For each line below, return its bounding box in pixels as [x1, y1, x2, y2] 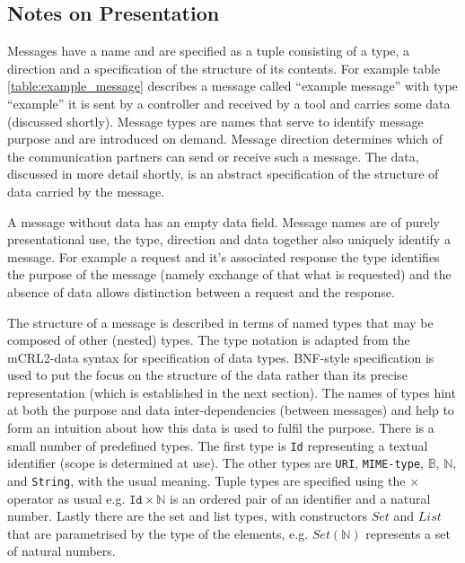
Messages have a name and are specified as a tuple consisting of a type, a [7, 41, 410, 60]
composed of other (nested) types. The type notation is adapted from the [7, 330, 410, 349]
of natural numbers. [7, 541, 116, 560]
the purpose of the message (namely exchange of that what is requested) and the [7, 265, 452, 284]
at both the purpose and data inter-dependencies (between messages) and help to [7, 400, 454, 419]
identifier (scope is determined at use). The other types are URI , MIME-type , [7, 453, 424, 472]
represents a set [365, 523, 451, 542]
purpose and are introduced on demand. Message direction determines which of [7, 129, 443, 148]
